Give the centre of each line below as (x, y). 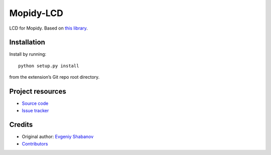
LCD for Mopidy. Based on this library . (48, 28)
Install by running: (28, 54)
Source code (35, 103)
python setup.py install (49, 66)
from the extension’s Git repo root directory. (54, 77)
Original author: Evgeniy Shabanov (58, 137)
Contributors (35, 143)
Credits (21, 125)
